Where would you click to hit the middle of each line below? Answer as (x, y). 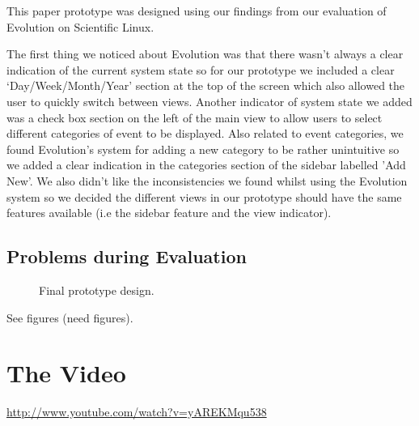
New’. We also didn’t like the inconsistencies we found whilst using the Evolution (207, 180)
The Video (66, 373)
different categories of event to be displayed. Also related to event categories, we (205, 133)
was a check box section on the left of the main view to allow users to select (195, 117)
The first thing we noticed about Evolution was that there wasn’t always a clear (205, 54)
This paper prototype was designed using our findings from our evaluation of (197, 11)
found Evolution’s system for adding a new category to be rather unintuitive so (203, 149)
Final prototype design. (97, 290)
